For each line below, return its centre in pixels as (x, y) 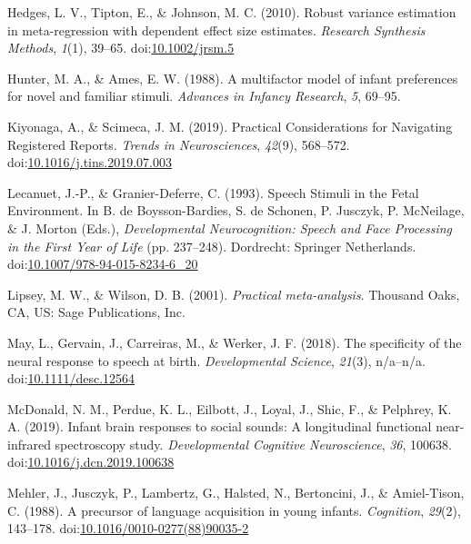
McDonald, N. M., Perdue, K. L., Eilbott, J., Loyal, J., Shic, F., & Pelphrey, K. (230, 408)
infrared (29, 444)
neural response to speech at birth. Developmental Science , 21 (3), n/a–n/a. (216, 360)
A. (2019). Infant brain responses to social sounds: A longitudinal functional (220, 426)
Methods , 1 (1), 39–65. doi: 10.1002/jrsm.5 (121, 48)
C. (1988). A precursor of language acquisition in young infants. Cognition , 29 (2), (234, 510)
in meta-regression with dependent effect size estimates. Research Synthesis (216, 30)
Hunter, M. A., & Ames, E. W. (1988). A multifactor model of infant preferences (233, 78)
